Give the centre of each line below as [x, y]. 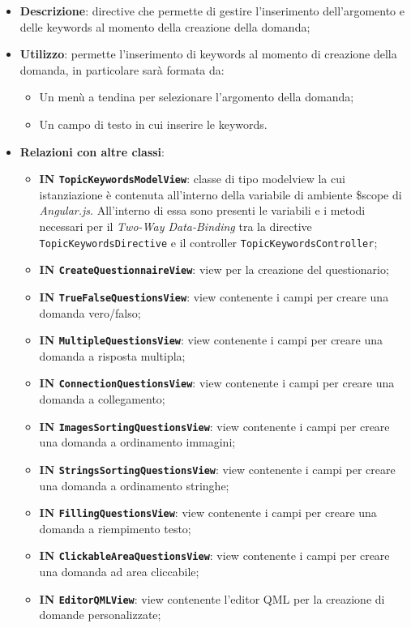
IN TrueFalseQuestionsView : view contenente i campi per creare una [214, 296]
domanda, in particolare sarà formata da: [122, 69]
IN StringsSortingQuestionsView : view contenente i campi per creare [217, 469]
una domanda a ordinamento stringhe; [134, 485]
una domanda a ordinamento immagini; [137, 442]
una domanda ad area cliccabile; [119, 572]
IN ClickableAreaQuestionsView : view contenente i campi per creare [214, 555]
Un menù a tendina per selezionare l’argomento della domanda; [197, 97]
